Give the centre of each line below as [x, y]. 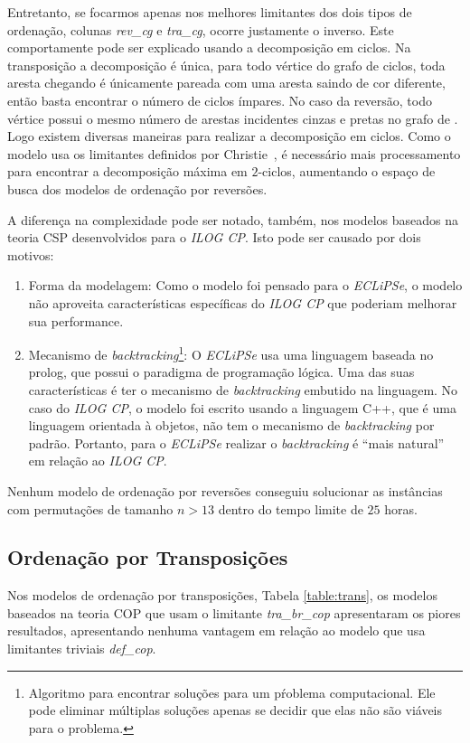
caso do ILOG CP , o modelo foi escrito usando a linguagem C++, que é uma [242, 407]
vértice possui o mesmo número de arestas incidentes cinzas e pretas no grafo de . [233, 118]
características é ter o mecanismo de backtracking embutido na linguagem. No [243, 389]
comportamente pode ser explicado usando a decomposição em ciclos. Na [209, 47]
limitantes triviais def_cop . [82, 649]
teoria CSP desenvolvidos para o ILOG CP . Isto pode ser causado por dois [214, 237]
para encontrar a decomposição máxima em [127, 171]
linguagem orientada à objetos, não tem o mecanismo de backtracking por [231, 425]
